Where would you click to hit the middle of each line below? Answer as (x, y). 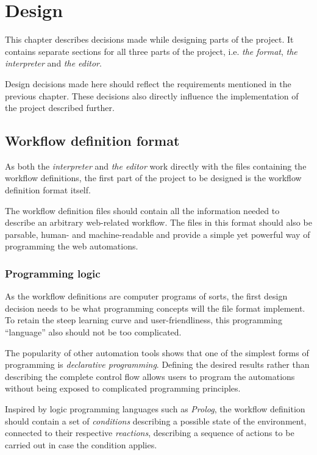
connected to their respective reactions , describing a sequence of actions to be (150, 433)
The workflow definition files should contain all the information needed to (142, 210)
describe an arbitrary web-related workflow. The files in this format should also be (158, 222)
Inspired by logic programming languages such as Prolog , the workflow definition (155, 409)
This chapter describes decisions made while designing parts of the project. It (149, 39)
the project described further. (60, 108)
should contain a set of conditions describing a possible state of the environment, (156, 421)
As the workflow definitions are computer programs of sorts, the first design (146, 296)
